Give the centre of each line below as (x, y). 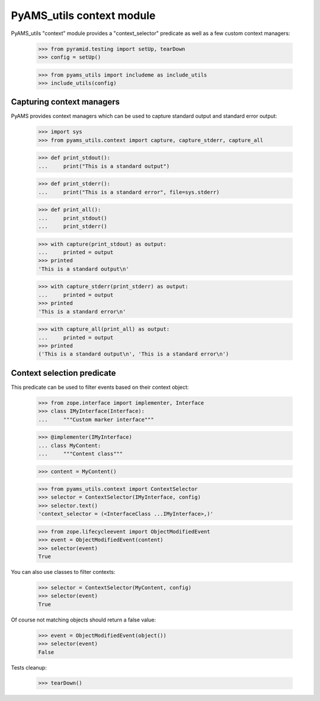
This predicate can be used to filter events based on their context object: (100, 387)
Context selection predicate (63, 373)
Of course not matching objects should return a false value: (84, 620)
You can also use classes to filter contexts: (63, 572)
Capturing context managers (65, 102)
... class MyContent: (70, 445)
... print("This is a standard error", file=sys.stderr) (129, 192)
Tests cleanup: (29, 667)
